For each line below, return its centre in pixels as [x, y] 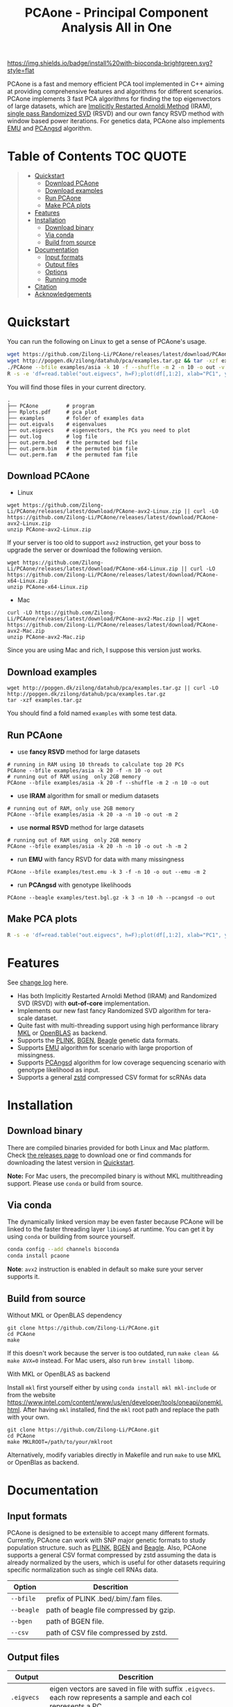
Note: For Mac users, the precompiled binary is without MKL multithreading [115, 1176]
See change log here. [38, 982]
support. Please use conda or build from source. [75, 1183]
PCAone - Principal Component [116, 13]
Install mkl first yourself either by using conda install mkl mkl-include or [112, 1387]
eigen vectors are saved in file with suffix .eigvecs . [132, 1688]
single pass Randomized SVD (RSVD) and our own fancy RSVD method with [115, 113]
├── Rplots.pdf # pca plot [52, 412]
